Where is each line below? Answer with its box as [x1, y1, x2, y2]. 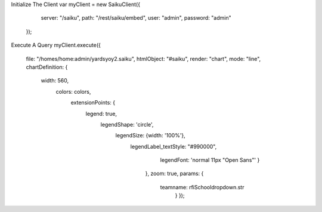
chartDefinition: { [26, 63, 68, 70]
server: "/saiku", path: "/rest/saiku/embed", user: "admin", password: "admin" [41, 14, 232, 21]
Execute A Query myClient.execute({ [11, 42, 101, 49]
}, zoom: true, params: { [145, 170, 204, 177]
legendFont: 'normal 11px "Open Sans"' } [160, 156, 260, 164]
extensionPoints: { [70, 99, 116, 106]
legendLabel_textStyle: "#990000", [130, 143, 217, 150]
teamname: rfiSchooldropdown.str [160, 183, 244, 191]
